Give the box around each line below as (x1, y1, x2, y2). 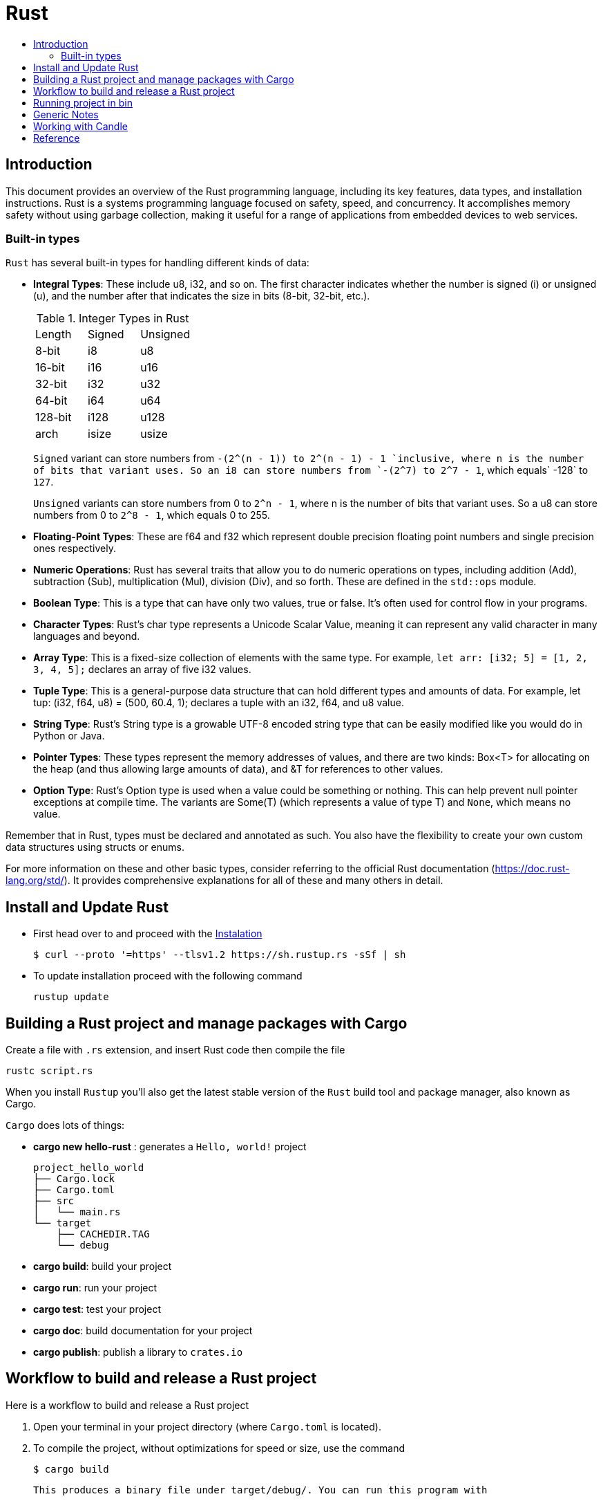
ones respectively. (33, 542, 116, 555)
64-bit (35, 394, 68, 408)
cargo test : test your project (33, 1303, 162, 1316)
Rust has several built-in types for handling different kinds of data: (6, 257, 309, 269)
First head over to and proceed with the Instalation (33, 928, 262, 940)
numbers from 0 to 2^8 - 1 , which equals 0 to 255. (33, 509, 270, 522)
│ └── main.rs (33, 1206, 121, 1218)
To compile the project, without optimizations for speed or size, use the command (33, 1442, 405, 1454)
